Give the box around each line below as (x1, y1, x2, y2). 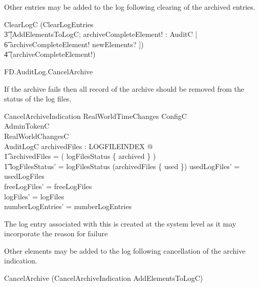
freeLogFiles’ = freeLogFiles (4, 180, 92, 191)
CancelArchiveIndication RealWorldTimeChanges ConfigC (4, 110, 187, 121)
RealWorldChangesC (4, 130, 69, 141)
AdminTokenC (4, 120, 50, 131)
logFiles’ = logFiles (4, 191, 64, 201)
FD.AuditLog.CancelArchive (4, 66, 93, 76)
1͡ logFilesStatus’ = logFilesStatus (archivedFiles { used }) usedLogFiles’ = (4, 160, 240, 171)
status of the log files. (4, 93, 72, 104)
